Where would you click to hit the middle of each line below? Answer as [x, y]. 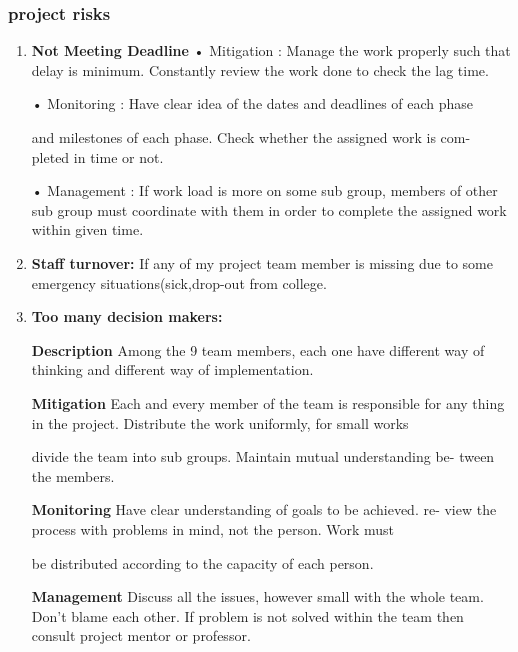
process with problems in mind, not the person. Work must [213, 528]
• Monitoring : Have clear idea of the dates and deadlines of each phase [252, 103]
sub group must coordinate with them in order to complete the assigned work [269, 209]
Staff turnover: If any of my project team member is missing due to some [262, 262]
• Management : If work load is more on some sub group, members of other [264, 190]
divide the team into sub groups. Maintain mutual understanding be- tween [263, 456]
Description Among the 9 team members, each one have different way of [258, 349]
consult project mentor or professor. [141, 635]
